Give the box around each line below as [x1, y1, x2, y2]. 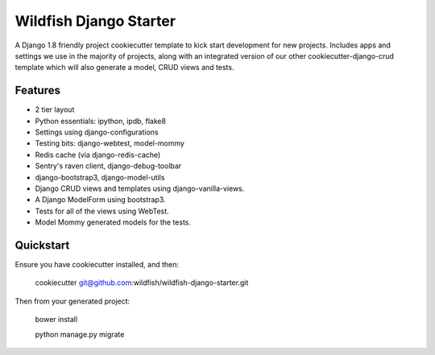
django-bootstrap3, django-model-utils [35, 172, 165, 182]
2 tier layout [35, 105, 75, 114]
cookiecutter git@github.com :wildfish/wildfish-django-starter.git [35, 278, 249, 287]
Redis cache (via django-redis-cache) [35, 150, 161, 159]
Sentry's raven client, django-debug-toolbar [35, 161, 182, 171]
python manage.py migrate [35, 329, 125, 339]
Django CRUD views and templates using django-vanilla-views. [35, 184, 245, 193]
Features [14, 84, 60, 97]
